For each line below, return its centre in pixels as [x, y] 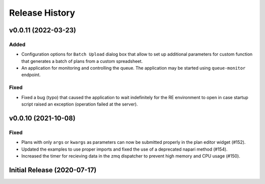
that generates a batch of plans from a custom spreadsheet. [82, 61]
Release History [42, 13]
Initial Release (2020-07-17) [53, 170]
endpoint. [31, 75]
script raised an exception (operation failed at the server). [80, 104]
